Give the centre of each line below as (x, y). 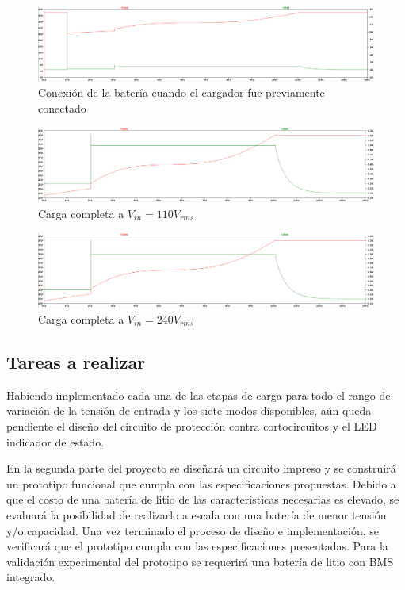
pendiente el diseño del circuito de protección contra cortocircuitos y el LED (192, 425)
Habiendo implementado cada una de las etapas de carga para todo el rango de (199, 395)
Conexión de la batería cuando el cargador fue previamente (181, 92)
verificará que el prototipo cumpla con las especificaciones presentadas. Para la (197, 546)
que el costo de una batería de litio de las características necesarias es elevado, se (203, 499)
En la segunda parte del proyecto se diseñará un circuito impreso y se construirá (201, 468)
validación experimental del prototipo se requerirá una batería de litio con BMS (200, 561)
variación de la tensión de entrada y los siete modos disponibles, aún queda (189, 410)
